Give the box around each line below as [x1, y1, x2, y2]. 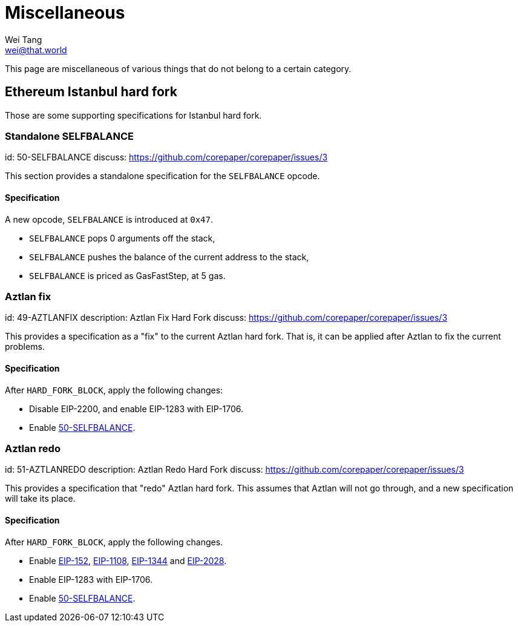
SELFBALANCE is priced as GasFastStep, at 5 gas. [29, 270, 226, 281]
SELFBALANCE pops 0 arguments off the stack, [29, 232, 215, 243]
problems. [5, 341, 45, 352]
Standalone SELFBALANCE [5, 130, 134, 142]
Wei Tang [5, 34, 42, 45]
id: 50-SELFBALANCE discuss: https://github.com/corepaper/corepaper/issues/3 [5, 152, 328, 163]
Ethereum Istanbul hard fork [5, 84, 177, 100]
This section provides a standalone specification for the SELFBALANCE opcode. [5, 171, 320, 182]
